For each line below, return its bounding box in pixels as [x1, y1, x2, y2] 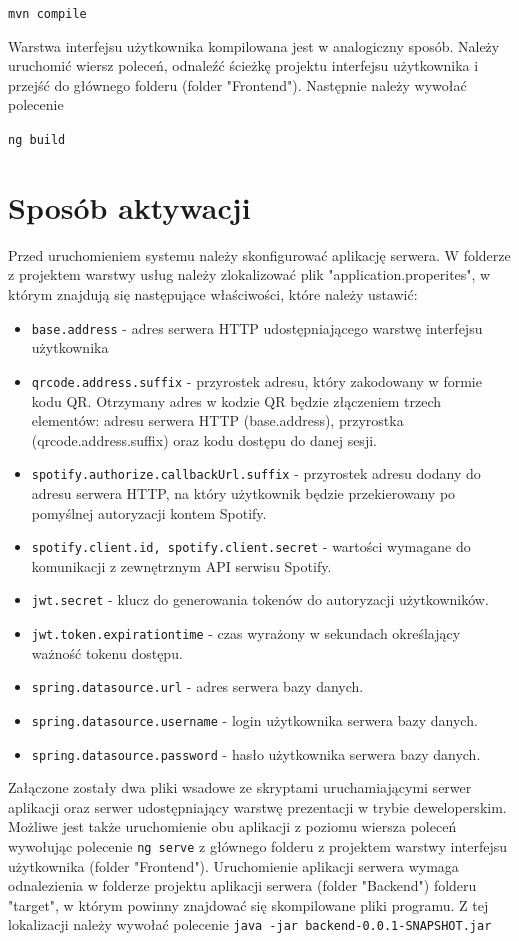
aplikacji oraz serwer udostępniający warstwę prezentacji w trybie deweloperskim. [8, 796, 507, 817]
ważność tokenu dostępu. [31, 642, 183, 663]
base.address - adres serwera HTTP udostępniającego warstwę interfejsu [31, 317, 483, 338]
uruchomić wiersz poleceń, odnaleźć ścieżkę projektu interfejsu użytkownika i [8, 55, 479, 76]
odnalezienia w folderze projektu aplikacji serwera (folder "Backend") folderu [8, 875, 477, 896]
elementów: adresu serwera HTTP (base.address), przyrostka [31, 410, 404, 431]
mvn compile [8, 7, 87, 21]
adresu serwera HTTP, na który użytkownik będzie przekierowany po [31, 482, 456, 503]
